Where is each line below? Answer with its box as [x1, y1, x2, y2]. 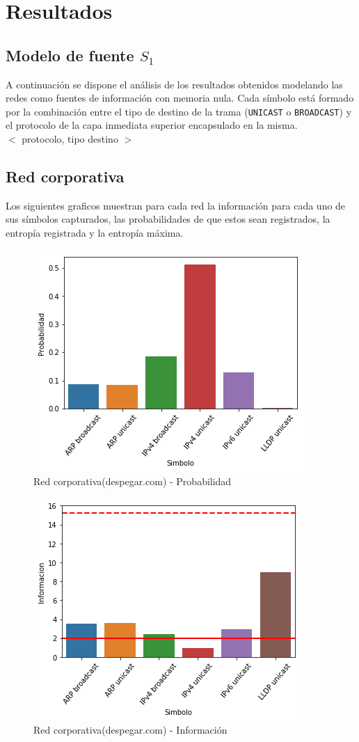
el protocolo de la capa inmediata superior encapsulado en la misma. [6, 118, 298, 132]
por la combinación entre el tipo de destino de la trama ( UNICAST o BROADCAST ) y [6, 104, 352, 118]
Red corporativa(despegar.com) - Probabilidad [33, 474, 232, 489]
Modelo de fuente [6, 44, 134, 65]
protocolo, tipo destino [22, 132, 118, 146]
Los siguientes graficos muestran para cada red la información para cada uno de [6, 198, 346, 212]
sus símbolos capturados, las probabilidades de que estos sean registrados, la [6, 212, 330, 226]
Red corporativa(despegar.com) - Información [33, 723, 228, 737]
